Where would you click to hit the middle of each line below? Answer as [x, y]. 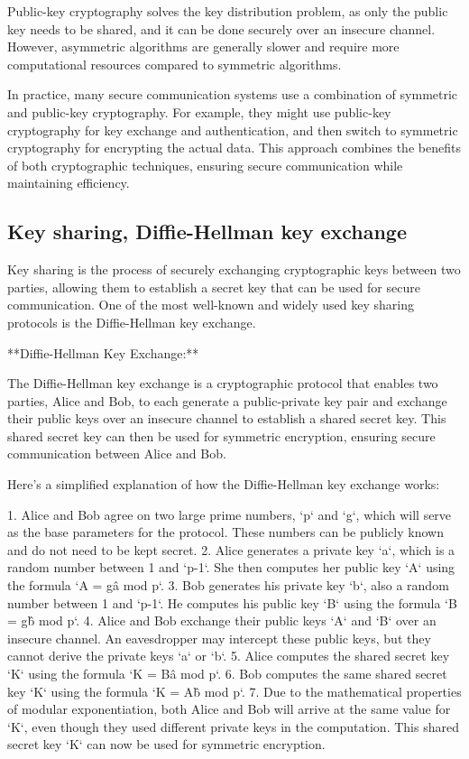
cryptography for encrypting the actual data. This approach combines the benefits [234, 148]
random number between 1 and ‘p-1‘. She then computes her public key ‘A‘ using [231, 567]
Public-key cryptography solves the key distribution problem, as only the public [228, 11]
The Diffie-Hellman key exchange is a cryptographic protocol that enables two [223, 383]
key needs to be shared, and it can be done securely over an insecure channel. [221, 28]
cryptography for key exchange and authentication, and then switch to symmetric [233, 130]
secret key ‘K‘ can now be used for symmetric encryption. [166, 744]
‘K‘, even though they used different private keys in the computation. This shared [233, 726]
